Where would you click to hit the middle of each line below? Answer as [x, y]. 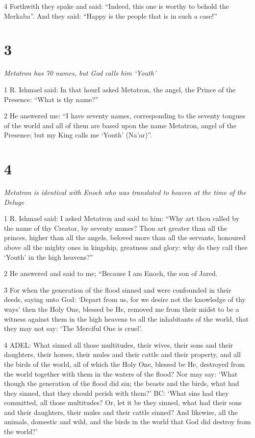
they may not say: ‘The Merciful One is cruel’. [73, 328]
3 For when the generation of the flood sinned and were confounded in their [118, 289]
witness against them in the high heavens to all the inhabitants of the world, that [126, 318]
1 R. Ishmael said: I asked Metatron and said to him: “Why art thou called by [122, 218]
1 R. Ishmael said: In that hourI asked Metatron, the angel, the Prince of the [120, 89]
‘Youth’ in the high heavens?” [49, 257]
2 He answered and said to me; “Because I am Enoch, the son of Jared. [111, 273]
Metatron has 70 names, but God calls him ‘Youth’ [80, 73]
